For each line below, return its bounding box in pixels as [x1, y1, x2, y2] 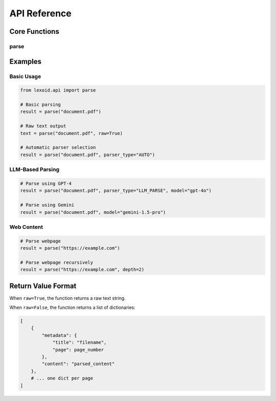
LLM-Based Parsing [9, 166, 60, 173]
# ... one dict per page [31, 375, 94, 381]
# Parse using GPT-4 [20, 181, 72, 186]
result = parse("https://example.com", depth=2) [20, 266, 145, 273]
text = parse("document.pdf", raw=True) [20, 130, 123, 136]
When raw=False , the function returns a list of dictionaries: [9, 304, 135, 310]
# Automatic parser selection [20, 145, 96, 150]
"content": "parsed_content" [41, 361, 115, 367]
